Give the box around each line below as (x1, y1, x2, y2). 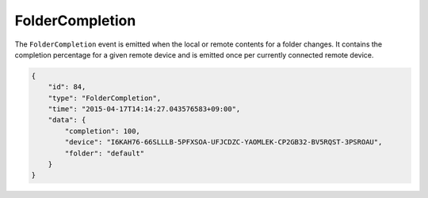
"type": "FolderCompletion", (48, 93, 162, 103)
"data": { (48, 115, 86, 125)
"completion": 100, (64, 126, 140, 136)
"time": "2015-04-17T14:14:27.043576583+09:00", (48, 105, 241, 114)
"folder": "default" (64, 148, 145, 158)
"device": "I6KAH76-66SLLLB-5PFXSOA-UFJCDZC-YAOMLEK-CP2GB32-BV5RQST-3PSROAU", (64, 138, 383, 147)
